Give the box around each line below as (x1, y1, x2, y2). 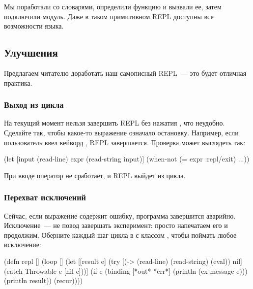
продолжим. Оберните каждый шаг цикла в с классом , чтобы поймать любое (4, 229, 237, 240)
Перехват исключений (4, 191, 86, 203)
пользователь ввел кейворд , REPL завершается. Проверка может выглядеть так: (4, 137, 246, 147)
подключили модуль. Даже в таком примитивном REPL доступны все (4, 11, 214, 21)
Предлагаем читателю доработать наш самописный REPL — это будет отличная (4, 67, 247, 78)
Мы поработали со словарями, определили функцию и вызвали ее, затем (4, 1, 222, 11)
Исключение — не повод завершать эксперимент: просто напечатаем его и (4, 220, 228, 230)
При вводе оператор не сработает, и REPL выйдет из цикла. (4, 170, 186, 180)
